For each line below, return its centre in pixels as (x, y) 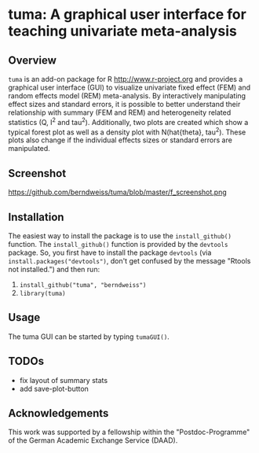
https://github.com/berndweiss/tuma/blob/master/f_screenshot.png (118, 192)
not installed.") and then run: (54, 269)
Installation (36, 217)
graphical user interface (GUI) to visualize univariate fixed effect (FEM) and (129, 87)
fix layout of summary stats (64, 380)
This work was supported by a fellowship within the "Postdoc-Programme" (129, 432)
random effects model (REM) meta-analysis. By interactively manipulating (127, 96)
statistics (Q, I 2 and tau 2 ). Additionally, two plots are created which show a (128, 122)
